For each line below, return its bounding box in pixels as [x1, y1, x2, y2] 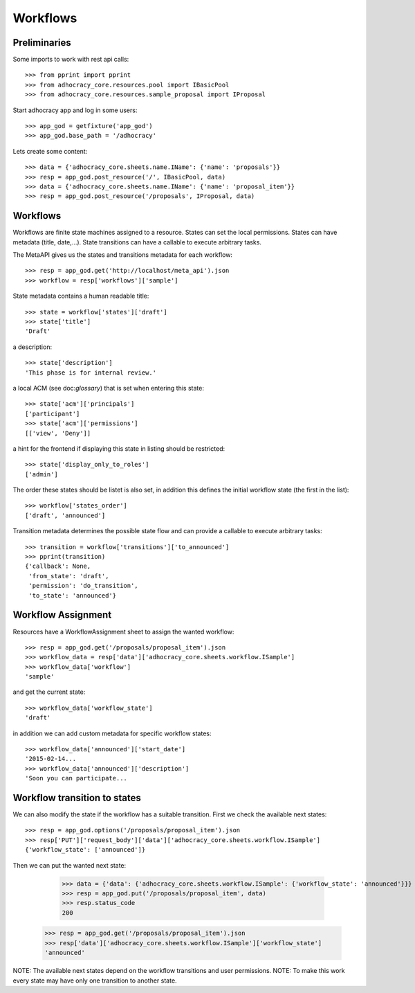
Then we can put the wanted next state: [12, 861, 127, 869]
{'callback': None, [25, 562, 91, 571]
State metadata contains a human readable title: [12, 292, 149, 301]
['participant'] [25, 409, 80, 418]
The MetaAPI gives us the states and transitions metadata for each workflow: [12, 251, 233, 259]
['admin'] [25, 470, 58, 478]
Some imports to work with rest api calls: [12, 55, 129, 64]
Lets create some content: [12, 147, 88, 155]
